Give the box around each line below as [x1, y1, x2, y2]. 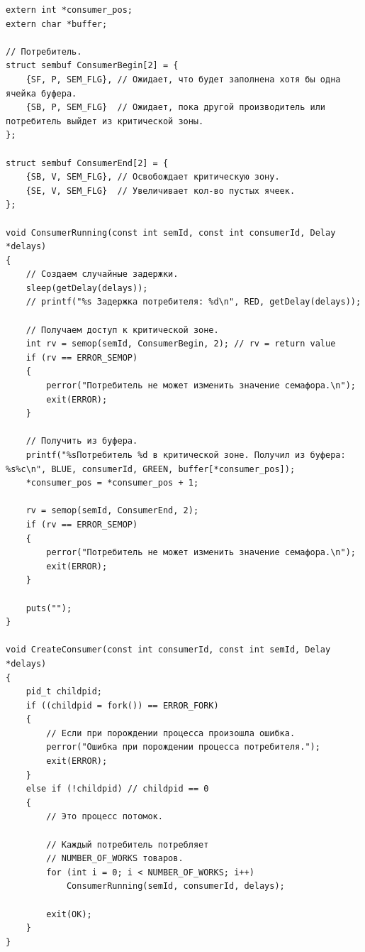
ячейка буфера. [6, 88, 77, 99]
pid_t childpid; [26, 686, 103, 697]
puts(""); [26, 603, 72, 613]
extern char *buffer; [6, 18, 108, 29]
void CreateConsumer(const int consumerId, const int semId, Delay [6, 645, 331, 655]
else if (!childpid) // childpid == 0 [26, 784, 209, 794]
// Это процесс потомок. [46, 811, 163, 822]
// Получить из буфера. [26, 436, 138, 447]
